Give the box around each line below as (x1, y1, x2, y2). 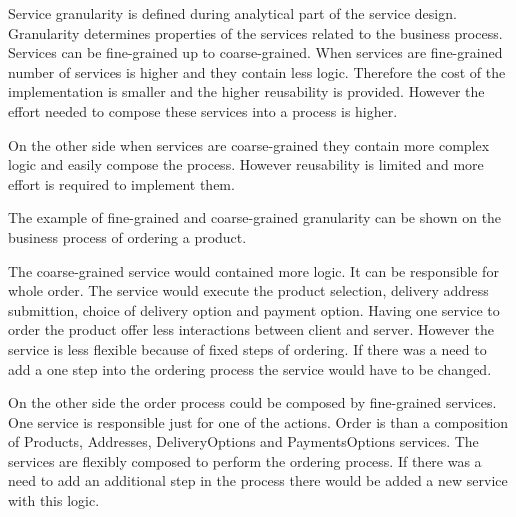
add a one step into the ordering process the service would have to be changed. (8, 358, 492, 379)
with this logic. (8, 490, 100, 511)
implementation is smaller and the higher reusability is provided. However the (8, 81, 485, 102)
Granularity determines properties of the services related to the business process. (8, 22, 503, 43)
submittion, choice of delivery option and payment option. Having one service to (8, 299, 500, 320)
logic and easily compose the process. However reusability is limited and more (8, 154, 484, 175)
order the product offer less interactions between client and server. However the (8, 319, 494, 340)
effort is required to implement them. (8, 173, 235, 194)
